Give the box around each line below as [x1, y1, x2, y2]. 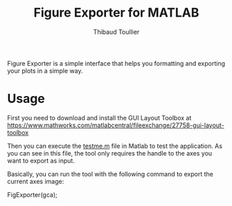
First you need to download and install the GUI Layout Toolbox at [7, 113, 192, 122]
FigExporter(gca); [7, 190, 57, 198]
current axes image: [7, 177, 64, 185]
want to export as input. [7, 156, 75, 165]
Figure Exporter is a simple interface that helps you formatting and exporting [7, 59, 226, 67]
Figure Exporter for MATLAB [33, 5, 199, 21]
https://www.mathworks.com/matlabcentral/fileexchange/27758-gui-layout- [7, 121, 225, 129]
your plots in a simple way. [7, 66, 83, 75]
